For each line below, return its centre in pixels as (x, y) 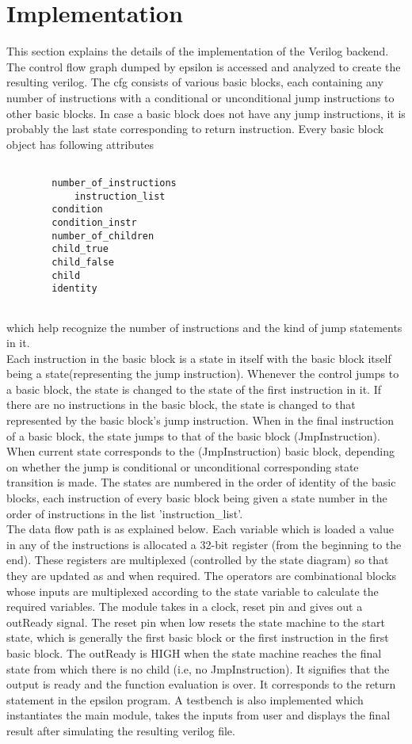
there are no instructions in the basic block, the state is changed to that (181, 404)
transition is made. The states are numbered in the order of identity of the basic (201, 482)
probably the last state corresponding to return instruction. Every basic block (195, 129)
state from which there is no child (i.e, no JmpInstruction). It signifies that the (198, 668)
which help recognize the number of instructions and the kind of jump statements (204, 327)
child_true (80, 249)
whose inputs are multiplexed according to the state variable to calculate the (193, 591)
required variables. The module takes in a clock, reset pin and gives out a (185, 607)
